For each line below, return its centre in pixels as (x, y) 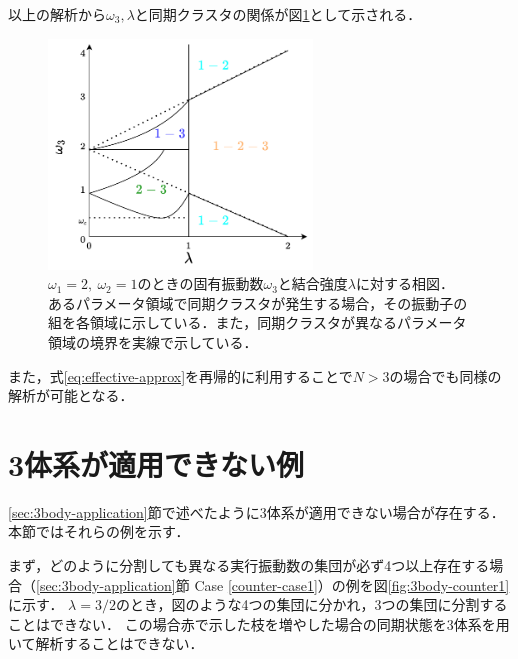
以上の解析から (57, 14)
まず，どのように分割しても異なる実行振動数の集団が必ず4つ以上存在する (249, 565)
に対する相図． (405, 283)
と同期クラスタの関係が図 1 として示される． (278, 14)
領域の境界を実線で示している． (153, 341)
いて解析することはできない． (106, 643)
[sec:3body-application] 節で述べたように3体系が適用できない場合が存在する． (256, 511)
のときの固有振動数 (200, 283)
